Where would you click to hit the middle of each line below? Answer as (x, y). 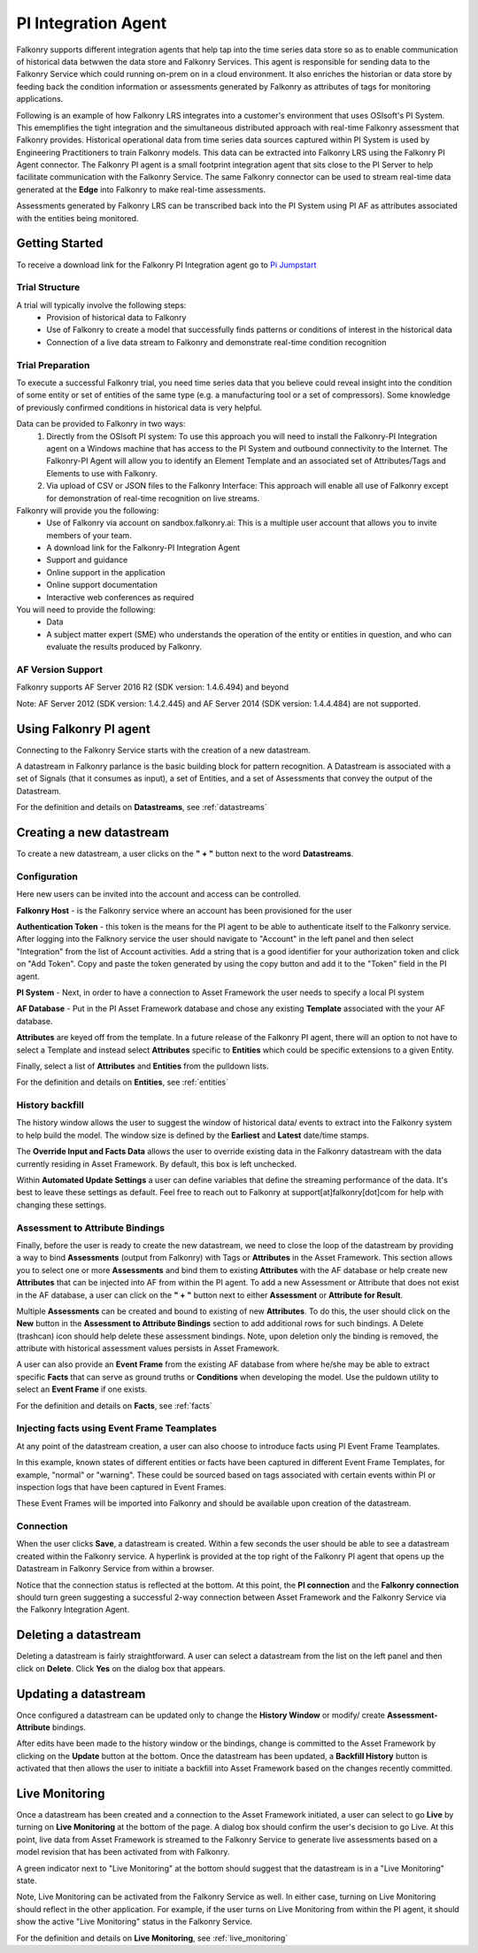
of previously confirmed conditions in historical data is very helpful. (139, 407)
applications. (40, 99)
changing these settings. (62, 1205)
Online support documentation (102, 585)
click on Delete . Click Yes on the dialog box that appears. (121, 1668)
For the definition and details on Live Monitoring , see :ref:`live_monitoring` (152, 1938)
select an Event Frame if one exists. (82, 1389)
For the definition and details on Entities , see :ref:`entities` (123, 1082)
